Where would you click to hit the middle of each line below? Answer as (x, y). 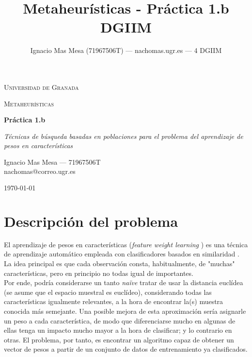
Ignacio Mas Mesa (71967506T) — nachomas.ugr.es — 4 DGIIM (126, 50)
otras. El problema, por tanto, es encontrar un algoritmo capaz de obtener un (119, 339)
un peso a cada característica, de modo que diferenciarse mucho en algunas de (120, 320)
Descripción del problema (91, 221)
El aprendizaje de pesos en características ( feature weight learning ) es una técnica (126, 244)
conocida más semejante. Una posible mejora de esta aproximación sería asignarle (125, 311)
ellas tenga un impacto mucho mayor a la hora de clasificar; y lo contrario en (118, 330)
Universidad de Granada (41, 87)
